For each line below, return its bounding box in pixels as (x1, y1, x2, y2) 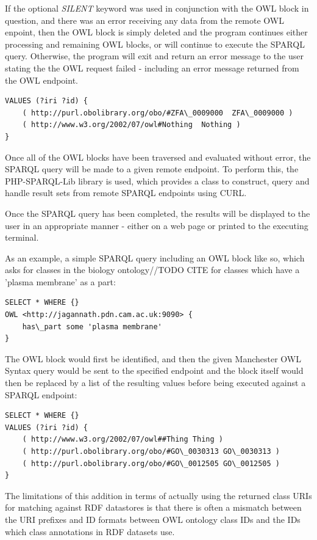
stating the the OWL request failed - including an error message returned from (5, 61, 299, 74)
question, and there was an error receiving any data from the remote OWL (5, 13, 284, 26)
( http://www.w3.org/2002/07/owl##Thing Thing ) (22, 435, 223, 444)
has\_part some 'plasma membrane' (22, 322, 162, 331)
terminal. (5, 231, 39, 244)
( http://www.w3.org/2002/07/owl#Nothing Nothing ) (22, 120, 241, 130)
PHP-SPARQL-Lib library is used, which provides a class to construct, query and (5, 174, 310, 187)
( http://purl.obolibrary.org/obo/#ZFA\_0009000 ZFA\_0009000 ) (22, 108, 293, 117)
